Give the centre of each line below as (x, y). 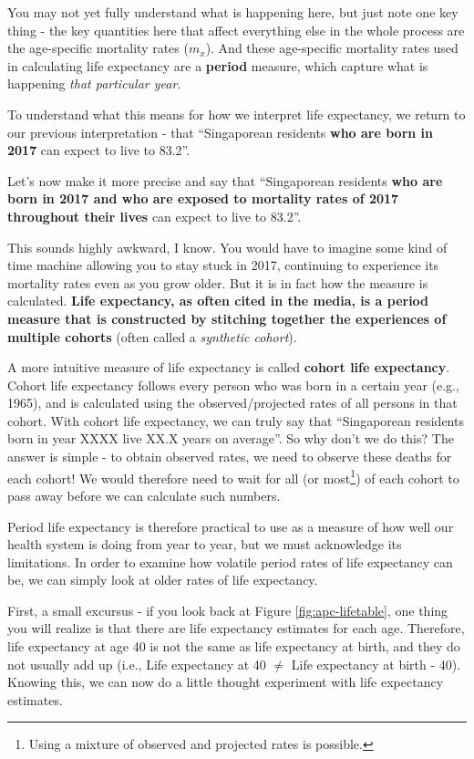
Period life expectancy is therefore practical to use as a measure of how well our (231, 526)
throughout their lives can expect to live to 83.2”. (155, 216)
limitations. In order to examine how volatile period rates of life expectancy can (230, 561)
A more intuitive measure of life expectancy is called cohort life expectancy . (229, 367)
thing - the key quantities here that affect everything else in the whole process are (236, 30)
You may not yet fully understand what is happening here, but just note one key (233, 12)
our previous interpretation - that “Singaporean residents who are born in (221, 132)
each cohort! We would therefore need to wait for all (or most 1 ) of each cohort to (233, 476)
